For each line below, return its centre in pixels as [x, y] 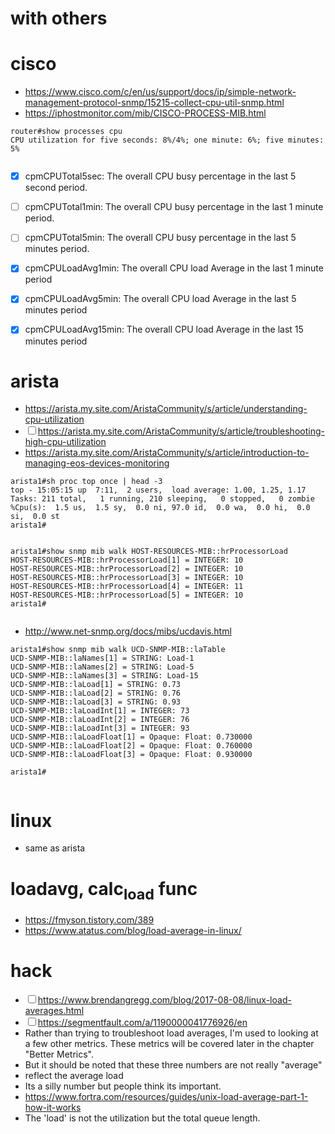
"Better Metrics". [59, 1054]
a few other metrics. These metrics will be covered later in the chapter [169, 1043]
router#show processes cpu [66, 132]
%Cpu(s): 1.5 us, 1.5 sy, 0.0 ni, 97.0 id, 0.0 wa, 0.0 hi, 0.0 [160, 508]
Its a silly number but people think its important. [123, 1086]
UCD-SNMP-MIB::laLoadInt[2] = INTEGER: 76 [100, 720]
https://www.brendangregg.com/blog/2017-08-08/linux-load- [164, 999]
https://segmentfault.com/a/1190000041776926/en [142, 1022]
